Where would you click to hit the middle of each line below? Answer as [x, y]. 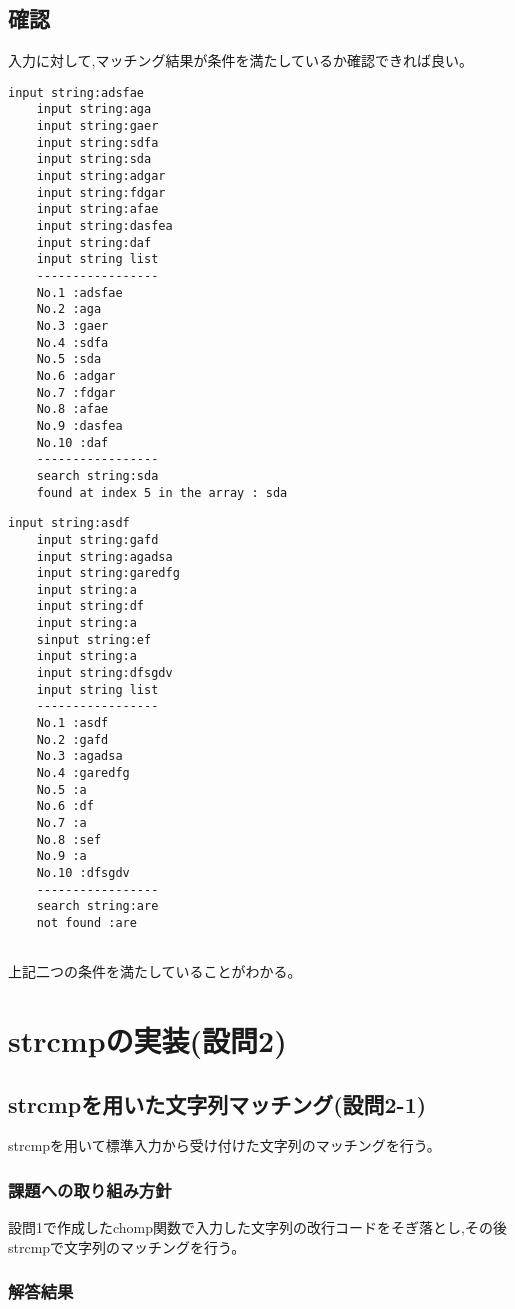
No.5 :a [61, 789]
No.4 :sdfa [72, 342]
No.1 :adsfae [79, 292]
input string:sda [94, 159]
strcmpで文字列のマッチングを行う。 [127, 1246]
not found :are [86, 922]
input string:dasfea [104, 226]
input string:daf [94, 242]
